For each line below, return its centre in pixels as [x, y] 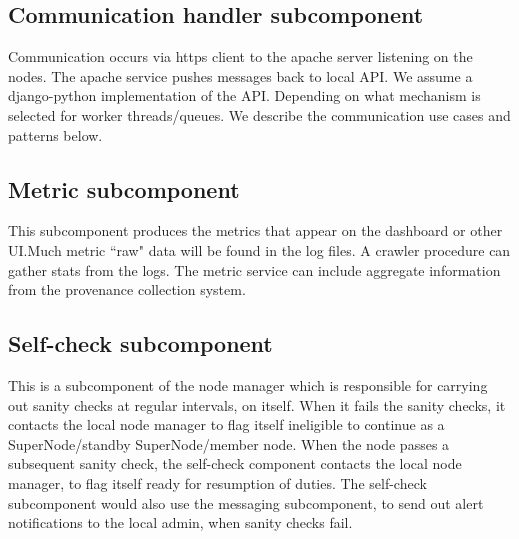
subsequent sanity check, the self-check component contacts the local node [235, 463]
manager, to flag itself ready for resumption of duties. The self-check [217, 482]
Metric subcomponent [124, 188]
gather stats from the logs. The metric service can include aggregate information [254, 269]
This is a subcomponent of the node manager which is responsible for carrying [248, 384]
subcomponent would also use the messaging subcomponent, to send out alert [246, 502]
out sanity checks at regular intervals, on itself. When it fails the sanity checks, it [257, 404]
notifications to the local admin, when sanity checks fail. [180, 522]
